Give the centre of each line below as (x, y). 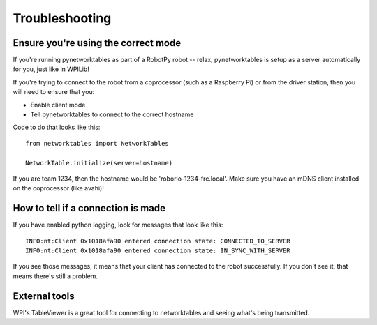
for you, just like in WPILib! (51, 69)
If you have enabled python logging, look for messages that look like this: (118, 225)
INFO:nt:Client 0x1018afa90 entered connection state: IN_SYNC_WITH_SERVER (158, 251)
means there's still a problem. (55, 276)
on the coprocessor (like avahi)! (58, 188)
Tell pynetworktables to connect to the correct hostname (112, 114)
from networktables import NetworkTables (97, 143)
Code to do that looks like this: (57, 127)
